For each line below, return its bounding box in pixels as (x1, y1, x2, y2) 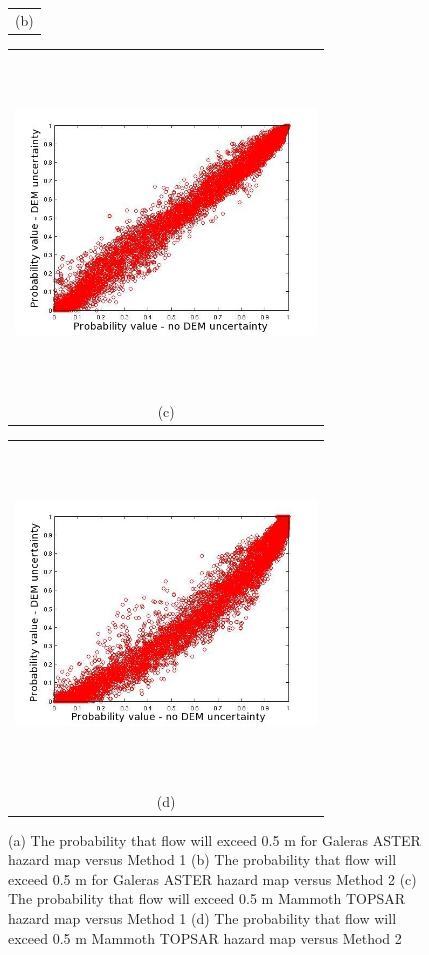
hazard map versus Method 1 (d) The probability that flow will (8, 907, 397, 928)
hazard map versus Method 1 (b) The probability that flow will (8, 849, 397, 870)
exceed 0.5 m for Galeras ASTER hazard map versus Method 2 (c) (8, 868, 417, 889)
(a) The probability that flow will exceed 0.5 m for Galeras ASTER (8, 829, 421, 850)
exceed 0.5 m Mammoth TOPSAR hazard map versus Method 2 (8, 927, 402, 948)
